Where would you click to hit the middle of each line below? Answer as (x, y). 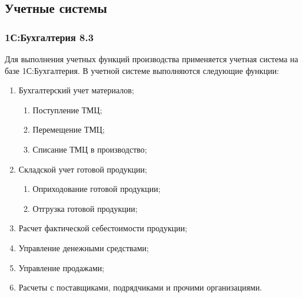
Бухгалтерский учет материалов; (76, 90)
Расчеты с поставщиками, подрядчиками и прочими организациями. (140, 287)
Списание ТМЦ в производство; (90, 149)
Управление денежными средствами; (84, 247)
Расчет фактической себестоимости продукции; (103, 228)
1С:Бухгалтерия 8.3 (49, 37)
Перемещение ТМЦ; (69, 129)
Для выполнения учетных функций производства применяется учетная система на (151, 59)
